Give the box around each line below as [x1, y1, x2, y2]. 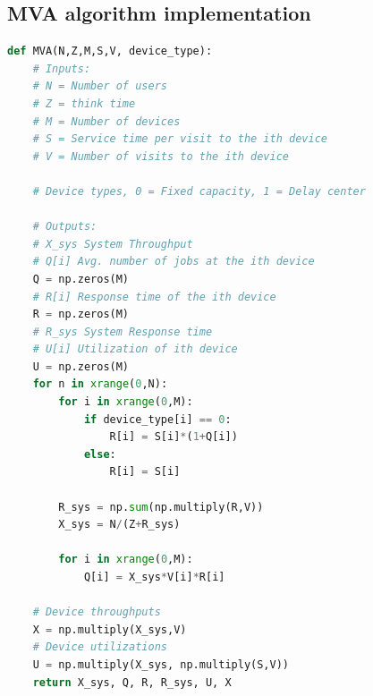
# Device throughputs [32, 606, 161, 619]
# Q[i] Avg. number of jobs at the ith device [32, 255, 315, 268]
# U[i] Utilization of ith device [32, 343, 238, 356]
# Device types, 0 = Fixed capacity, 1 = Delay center [32, 184, 366, 198]
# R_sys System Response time [32, 325, 213, 338]
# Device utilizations [32, 641, 167, 654]
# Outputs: [32, 220, 97, 233]
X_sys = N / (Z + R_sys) [58, 518, 181, 531]
